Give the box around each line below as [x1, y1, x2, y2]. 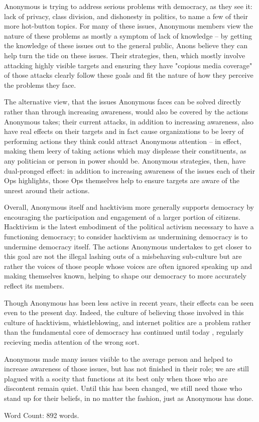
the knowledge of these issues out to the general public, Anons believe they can [4, 40, 247, 51]
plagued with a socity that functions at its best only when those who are [4, 373, 228, 383]
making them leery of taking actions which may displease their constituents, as [4, 146, 246, 156]
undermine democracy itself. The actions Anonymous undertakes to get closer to [4, 241, 251, 251]
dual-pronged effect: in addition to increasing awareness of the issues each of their [4, 165, 255, 176]
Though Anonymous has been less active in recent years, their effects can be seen [4, 297, 254, 308]
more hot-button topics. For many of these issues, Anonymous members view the [4, 21, 253, 31]
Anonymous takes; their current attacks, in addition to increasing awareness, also [4, 116, 253, 126]
